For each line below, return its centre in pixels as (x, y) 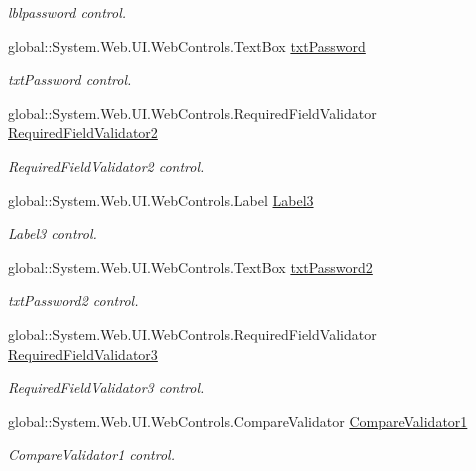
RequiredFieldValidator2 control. (106, 165)
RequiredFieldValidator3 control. (106, 387)
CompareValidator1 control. (91, 454)
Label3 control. (52, 233)
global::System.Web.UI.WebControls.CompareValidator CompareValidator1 (238, 420)
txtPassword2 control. (73, 300)
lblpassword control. (67, 12)
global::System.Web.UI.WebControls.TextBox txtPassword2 (190, 266)
